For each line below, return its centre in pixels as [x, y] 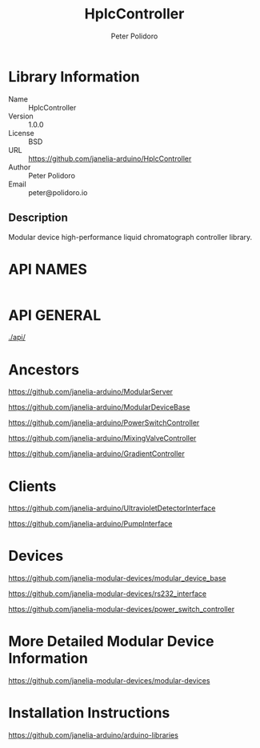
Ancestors [44, 370]
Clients [32, 486]
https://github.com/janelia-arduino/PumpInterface [90, 524]
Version [21, 116]
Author [20, 167]
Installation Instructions [89, 713]
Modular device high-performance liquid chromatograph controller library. [130, 237]
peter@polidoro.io [58, 192]
